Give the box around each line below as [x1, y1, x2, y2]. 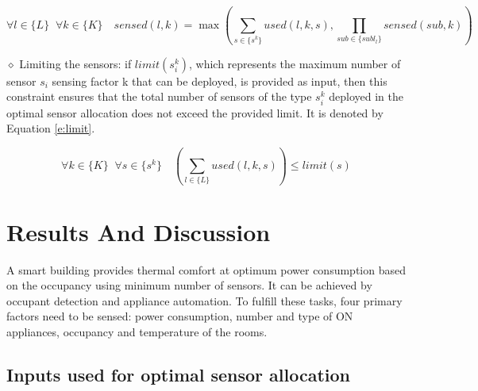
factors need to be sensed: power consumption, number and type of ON [6, 308, 353, 324]
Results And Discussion [6, 215, 271, 247]
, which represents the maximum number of [189, 55, 401, 71]
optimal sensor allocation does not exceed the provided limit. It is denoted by [6, 104, 384, 121]
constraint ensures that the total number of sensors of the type [6, 88, 312, 105]
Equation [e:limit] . [6, 120, 95, 136]
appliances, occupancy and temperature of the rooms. [6, 323, 268, 339]
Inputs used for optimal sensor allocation [6, 362, 351, 386]
